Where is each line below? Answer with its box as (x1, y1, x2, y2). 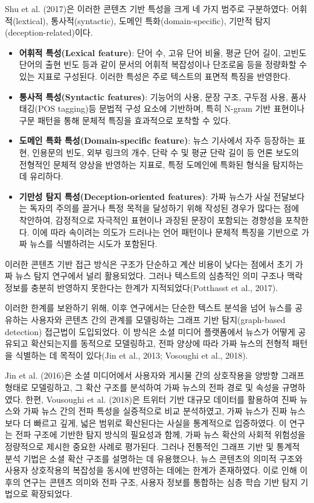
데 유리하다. (19, 170, 63, 182)
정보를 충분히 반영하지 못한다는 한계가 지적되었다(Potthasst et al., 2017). (5, 281, 278, 293)
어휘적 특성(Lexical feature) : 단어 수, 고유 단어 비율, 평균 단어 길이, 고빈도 (19, 46, 307, 59)
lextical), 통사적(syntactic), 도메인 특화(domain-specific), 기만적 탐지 (16, 14, 271, 27)
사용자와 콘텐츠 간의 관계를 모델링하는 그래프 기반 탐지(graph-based (31, 313, 286, 326)
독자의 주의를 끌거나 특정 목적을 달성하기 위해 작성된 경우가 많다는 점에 (30, 202, 300, 214)
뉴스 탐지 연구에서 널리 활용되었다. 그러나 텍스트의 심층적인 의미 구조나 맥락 (15, 269, 303, 282)
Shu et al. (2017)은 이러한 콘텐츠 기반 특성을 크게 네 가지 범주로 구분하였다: (5, 2, 289, 14)
